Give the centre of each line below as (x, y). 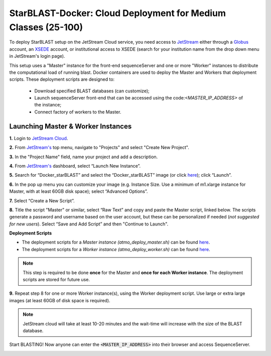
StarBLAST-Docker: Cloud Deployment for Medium (117, 13)
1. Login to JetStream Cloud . (39, 138)
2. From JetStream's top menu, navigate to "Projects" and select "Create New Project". (99, 148)
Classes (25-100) (46, 27)
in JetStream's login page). (37, 56)
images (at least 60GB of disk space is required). (60, 300)
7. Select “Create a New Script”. (42, 200)
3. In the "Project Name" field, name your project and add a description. (84, 157)
